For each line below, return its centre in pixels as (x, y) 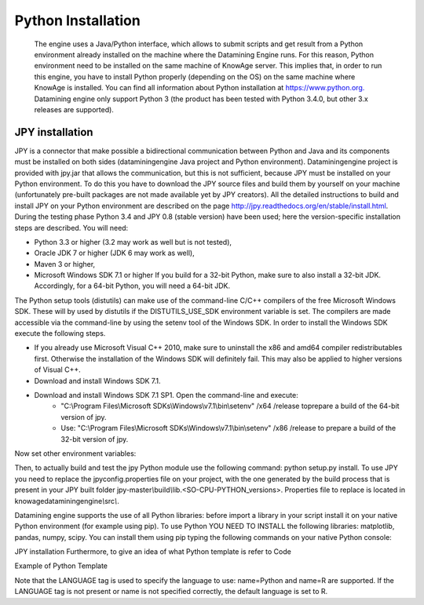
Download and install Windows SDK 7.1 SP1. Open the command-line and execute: (166, 395)
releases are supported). (74, 109)
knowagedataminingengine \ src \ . (67, 501)
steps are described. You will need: (71, 228)
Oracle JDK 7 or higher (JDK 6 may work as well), (115, 253)
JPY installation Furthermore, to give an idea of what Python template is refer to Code (153, 552)
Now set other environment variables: (75, 453)
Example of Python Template (61, 566)
